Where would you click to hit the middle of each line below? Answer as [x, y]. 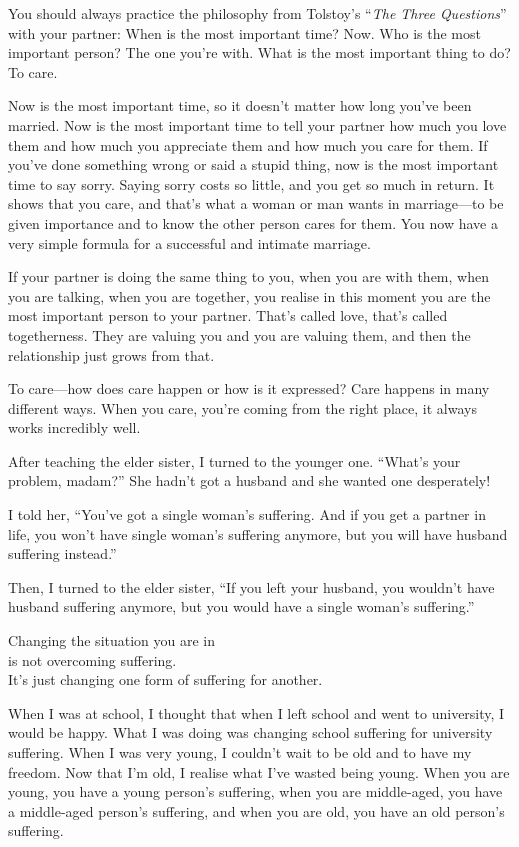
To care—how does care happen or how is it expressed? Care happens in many [249, 388]
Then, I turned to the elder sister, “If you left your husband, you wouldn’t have [251, 586]
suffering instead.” [62, 553]
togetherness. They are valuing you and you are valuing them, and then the [239, 334]
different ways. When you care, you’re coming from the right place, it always [242, 407]
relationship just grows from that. [111, 354]
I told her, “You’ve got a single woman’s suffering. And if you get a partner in [247, 514]
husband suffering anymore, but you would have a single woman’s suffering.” [241, 606]
